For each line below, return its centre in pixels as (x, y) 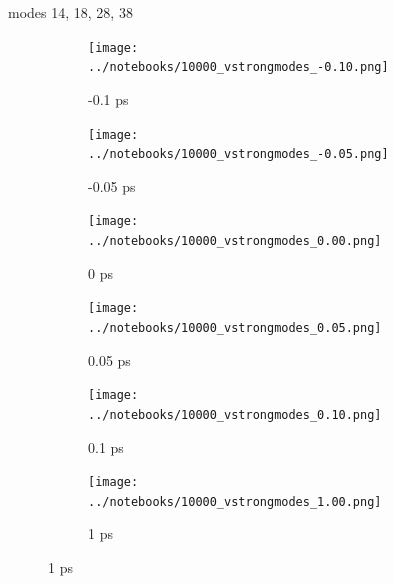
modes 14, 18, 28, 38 (70, 12)
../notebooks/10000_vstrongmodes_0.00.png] (235, 241)
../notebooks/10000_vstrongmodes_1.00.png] (235, 501)
